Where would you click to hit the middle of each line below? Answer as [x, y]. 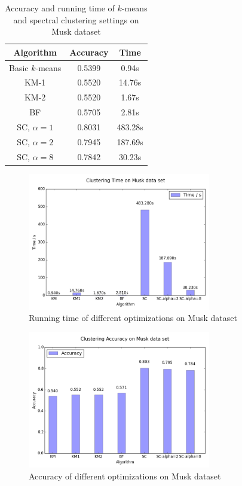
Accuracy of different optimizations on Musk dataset [125, 476]
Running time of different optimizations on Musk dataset [133, 318]
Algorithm [35, 52]
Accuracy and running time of [60, 8]
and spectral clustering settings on [76, 19]
